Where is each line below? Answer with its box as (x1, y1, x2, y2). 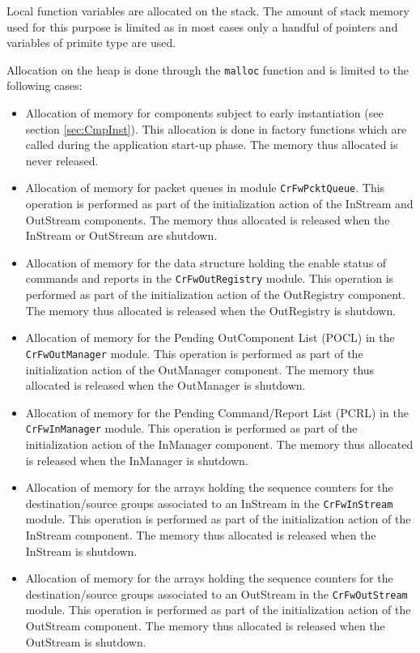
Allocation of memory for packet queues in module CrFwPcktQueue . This (25, 179, 385, 196)
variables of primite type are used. (6, 34, 176, 51)
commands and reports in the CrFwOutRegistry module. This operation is (25, 270, 394, 287)
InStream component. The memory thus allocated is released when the (25, 527, 376, 543)
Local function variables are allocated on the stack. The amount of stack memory (6, 2, 409, 19)
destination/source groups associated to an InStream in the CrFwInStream (25, 494, 393, 511)
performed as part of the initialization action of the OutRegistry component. (25, 286, 405, 303)
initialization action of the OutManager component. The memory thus (25, 361, 375, 378)
